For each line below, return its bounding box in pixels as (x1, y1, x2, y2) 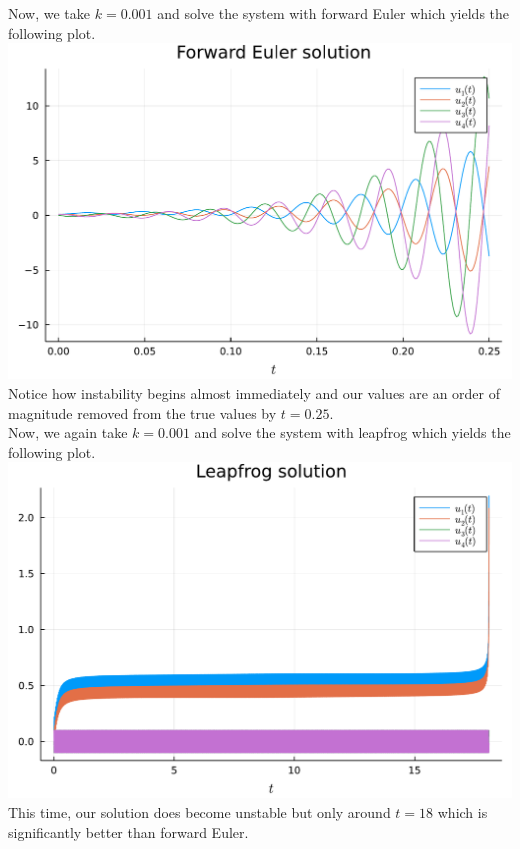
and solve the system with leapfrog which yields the (194, 422, 511, 443)
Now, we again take (8, 422, 128, 443)
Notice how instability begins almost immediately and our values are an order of (8, 382, 501, 403)
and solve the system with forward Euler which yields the (157, 3, 510, 23)
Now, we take (8, 3, 91, 23)
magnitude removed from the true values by (8, 402, 277, 423)
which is (437, 802, 488, 823)
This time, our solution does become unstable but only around (8, 802, 391, 823)
